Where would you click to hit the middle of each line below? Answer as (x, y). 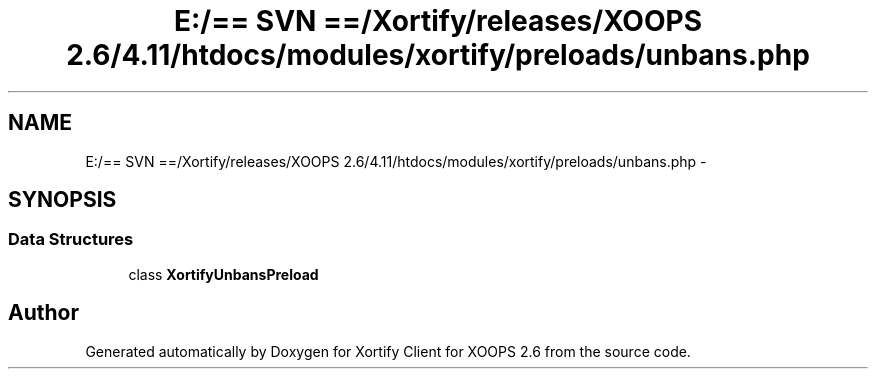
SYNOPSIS (62, 200)
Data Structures (71, 239)
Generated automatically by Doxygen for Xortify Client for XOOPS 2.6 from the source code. (388, 351)
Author (43, 313)
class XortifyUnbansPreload (223, 274)
